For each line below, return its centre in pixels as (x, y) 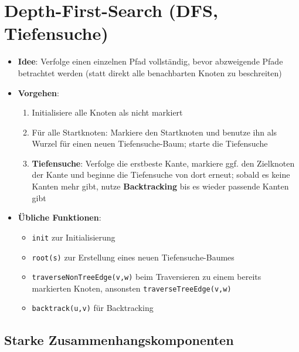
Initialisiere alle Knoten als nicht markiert (107, 112)
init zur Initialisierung (74, 237)
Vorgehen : (38, 92)
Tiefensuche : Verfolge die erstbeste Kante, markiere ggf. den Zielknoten (163, 163)
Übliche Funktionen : (60, 217)
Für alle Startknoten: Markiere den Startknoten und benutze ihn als (154, 132)
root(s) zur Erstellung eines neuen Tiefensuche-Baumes (133, 257)
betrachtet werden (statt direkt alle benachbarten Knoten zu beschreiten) (150, 72)
